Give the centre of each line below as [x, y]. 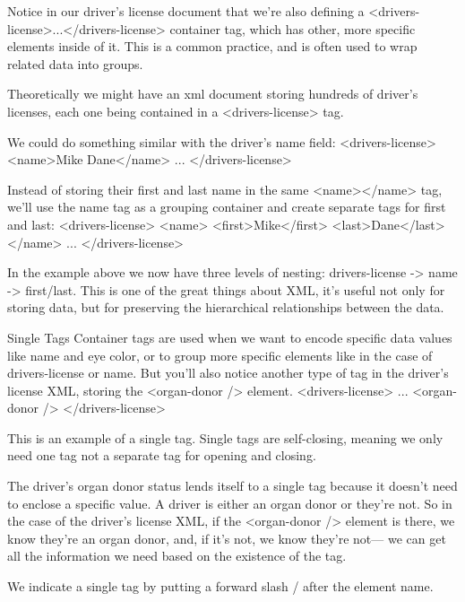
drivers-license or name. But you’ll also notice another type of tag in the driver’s [228, 373]
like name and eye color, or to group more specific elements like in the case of [220, 355]
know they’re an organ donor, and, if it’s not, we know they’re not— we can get [227, 538]
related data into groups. [75, 63]
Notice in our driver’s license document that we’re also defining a [186, 11]
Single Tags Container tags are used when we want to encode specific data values [230, 337]
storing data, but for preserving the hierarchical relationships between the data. [226, 307]
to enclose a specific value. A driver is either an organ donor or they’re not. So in [230, 503]
